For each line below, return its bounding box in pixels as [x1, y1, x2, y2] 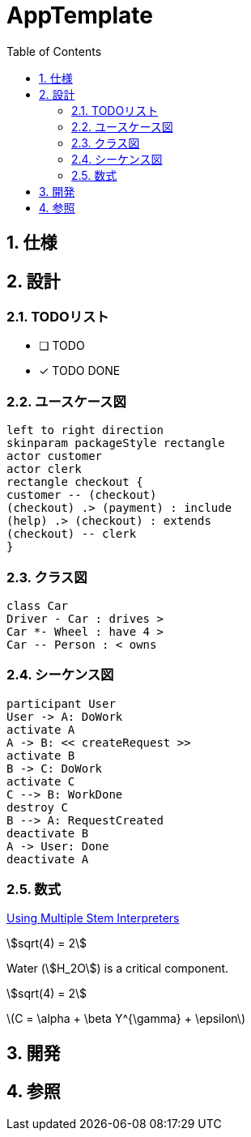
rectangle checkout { [6, 475, 143, 489]
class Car [6, 598, 68, 612]
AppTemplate [6, 2, 153, 29]
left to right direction [6, 424, 164, 437]
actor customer [6, 449, 103, 463]
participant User [6, 696, 116, 710]
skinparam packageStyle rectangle [6, 436, 225, 450]
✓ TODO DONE [39, 364, 121, 378]
